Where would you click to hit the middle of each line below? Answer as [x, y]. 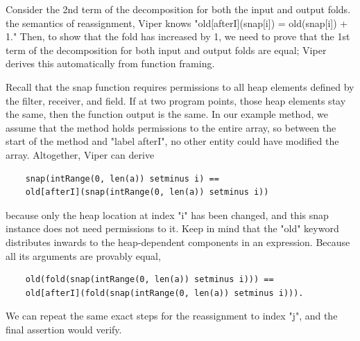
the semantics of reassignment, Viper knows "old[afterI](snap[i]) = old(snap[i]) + [177, 23]
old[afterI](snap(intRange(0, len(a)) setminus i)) [147, 192]
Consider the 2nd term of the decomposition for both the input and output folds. [178, 9]
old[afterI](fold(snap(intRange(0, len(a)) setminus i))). [164, 293]
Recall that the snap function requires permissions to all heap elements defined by [180, 86]
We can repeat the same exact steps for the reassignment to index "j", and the [172, 316]
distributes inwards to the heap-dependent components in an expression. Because [178, 242]
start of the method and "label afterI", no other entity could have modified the [172, 141]
